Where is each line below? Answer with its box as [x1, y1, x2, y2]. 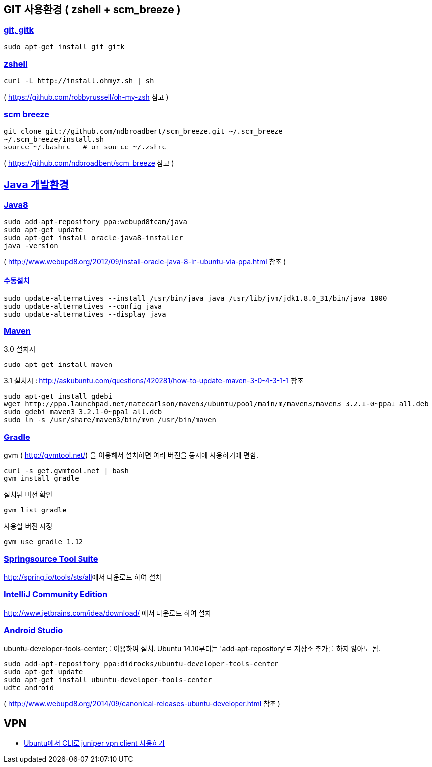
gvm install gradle [4, 475, 79, 483]
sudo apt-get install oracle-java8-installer [4, 233, 183, 242]
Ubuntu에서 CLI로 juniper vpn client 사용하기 [24, 739, 165, 748]
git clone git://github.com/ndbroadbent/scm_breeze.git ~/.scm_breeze [4, 127, 283, 136]
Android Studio [4, 625, 63, 636]
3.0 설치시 [4, 345, 36, 354]
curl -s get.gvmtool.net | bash [4, 467, 129, 475]
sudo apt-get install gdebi [4, 392, 113, 401]
